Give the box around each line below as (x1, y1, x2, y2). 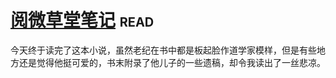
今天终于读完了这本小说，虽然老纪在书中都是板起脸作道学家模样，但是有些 (10, 44, 317, 56)
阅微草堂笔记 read (10, 9, 155, 32)
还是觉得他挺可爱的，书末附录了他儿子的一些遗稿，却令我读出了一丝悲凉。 (18, 56, 326, 68)
